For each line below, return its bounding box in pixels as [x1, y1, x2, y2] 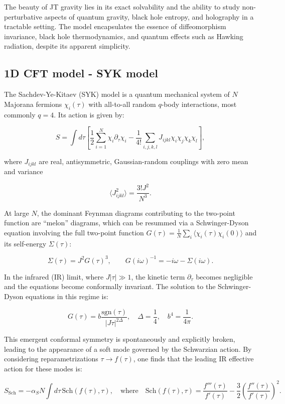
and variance [4, 166, 43, 177]
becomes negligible [196, 271, 253, 282]
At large [4, 207, 29, 218]
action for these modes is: [4, 363, 82, 373]
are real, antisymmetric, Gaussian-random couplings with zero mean [39, 156, 248, 166]
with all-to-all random [88, 98, 156, 109]
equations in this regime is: [26, 291, 108, 302]
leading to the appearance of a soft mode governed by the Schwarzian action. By [4, 343, 252, 354]
